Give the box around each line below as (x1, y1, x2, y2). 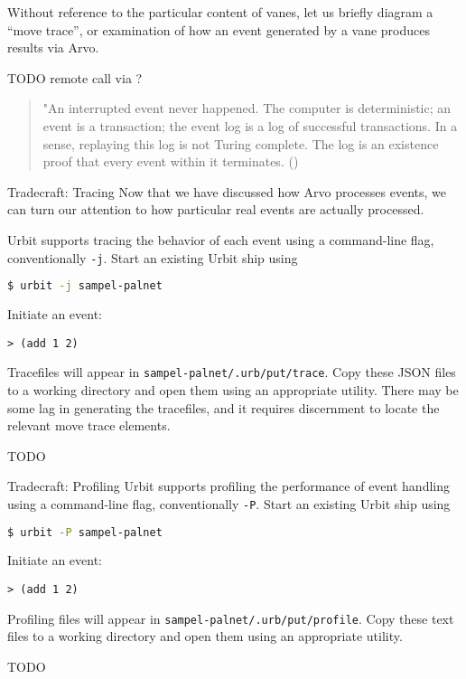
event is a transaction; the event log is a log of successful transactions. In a (42, 116, 458, 135)
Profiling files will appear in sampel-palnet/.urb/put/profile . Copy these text (7, 608, 454, 627)
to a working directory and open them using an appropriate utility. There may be (7, 380, 459, 399)
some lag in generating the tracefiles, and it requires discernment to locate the (7, 398, 440, 417)
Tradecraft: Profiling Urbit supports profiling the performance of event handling (7, 476, 450, 495)
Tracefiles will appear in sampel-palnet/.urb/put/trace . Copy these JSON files (7, 363, 456, 382)
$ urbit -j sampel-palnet (7, 279, 163, 293)
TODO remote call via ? (7, 68, 143, 87)
